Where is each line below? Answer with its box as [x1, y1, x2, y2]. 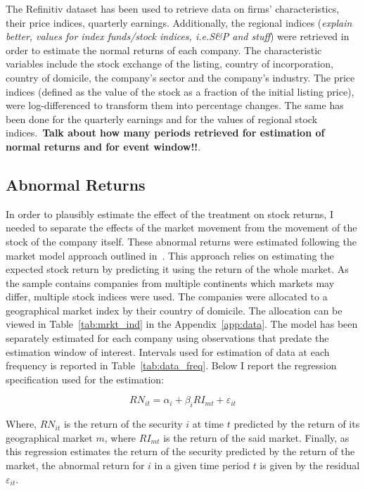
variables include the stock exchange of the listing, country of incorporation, [6, 56, 333, 71]
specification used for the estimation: [6, 371, 165, 386]
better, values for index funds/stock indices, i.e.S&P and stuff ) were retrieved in [6, 29, 350, 44]
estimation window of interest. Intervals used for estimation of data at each [6, 344, 330, 359]
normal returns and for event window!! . [6, 139, 201, 153]
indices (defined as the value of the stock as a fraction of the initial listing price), [6, 84, 354, 98]
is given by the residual [260, 458, 360, 473]
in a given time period [154, 458, 250, 473]
